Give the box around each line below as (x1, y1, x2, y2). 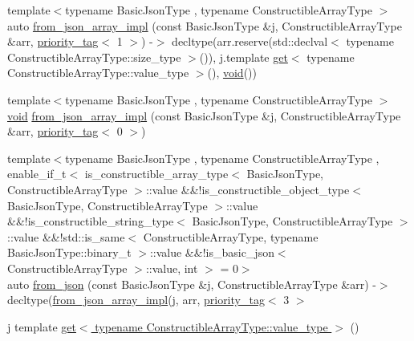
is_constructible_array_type (84, 165, 229, 182)
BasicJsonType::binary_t (7, 244, 132, 261)
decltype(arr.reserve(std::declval (172, 33, 328, 50)
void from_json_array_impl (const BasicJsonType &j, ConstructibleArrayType (7, 107, 401, 124)
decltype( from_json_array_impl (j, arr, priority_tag (7, 291, 265, 308)
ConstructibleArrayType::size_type (7, 48, 181, 65)
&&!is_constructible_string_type (7, 213, 174, 229)
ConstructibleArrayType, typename (143, 228, 319, 245)
